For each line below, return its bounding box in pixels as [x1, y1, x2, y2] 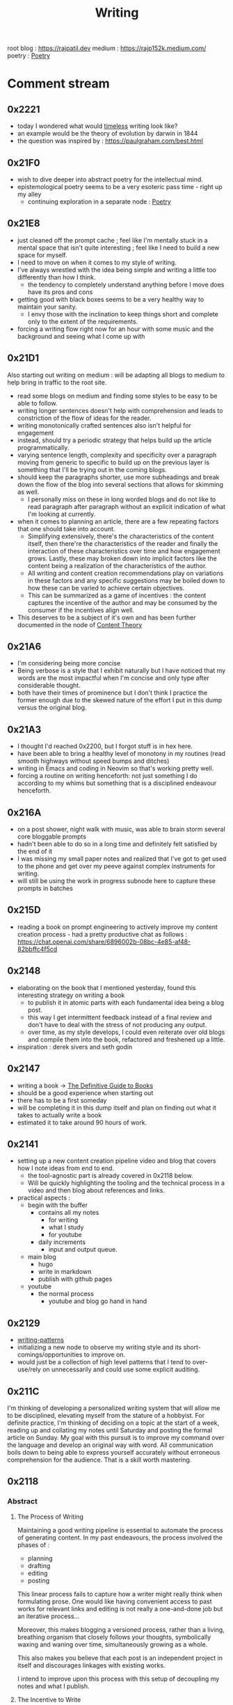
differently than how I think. [17, 273, 96, 281]
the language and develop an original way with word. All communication [7, 1441, 214, 1449]
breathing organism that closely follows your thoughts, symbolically [17, 1633, 211, 1641]
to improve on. [83, 1350, 126, 1359]
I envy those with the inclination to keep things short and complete [27, 309, 219, 318]
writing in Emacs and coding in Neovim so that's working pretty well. [17, 764, 214, 773]
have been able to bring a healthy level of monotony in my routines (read [17, 750, 226, 758]
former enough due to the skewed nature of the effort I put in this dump [17, 696, 223, 704]
